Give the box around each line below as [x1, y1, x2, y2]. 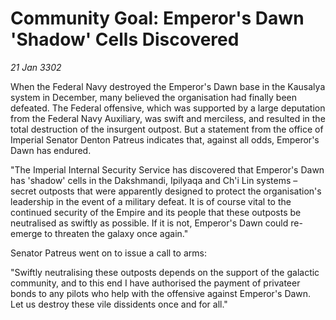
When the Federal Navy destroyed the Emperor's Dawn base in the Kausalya [10, 80, 326, 92]
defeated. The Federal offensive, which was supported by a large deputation [10, 102, 326, 114]
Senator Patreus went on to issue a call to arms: [10, 247, 207, 259]
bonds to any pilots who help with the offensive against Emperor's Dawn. [10, 287, 312, 299]
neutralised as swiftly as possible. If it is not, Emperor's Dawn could [10, 217, 289, 229]
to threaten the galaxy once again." [44, 227, 189, 239]
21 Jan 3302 [10, 61, 62, 73]
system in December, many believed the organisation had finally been [10, 91, 298, 103]
